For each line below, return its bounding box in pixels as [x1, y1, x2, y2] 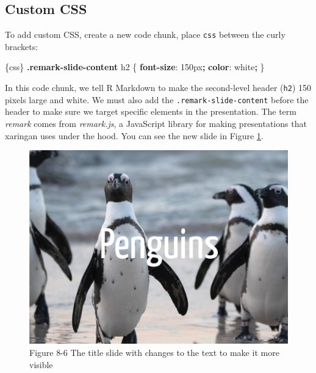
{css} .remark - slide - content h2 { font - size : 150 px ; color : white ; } [5, 60, 265, 73]
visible [29, 358, 53, 371]
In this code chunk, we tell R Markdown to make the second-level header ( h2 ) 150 [5, 81, 311, 94]
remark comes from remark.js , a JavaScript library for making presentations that [5, 117, 307, 129]
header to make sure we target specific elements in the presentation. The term [5, 105, 296, 118]
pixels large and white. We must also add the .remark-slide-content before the [5, 93, 309, 106]
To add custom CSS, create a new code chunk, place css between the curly [5, 28, 285, 41]
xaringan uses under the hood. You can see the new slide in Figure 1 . [5, 129, 264, 142]
